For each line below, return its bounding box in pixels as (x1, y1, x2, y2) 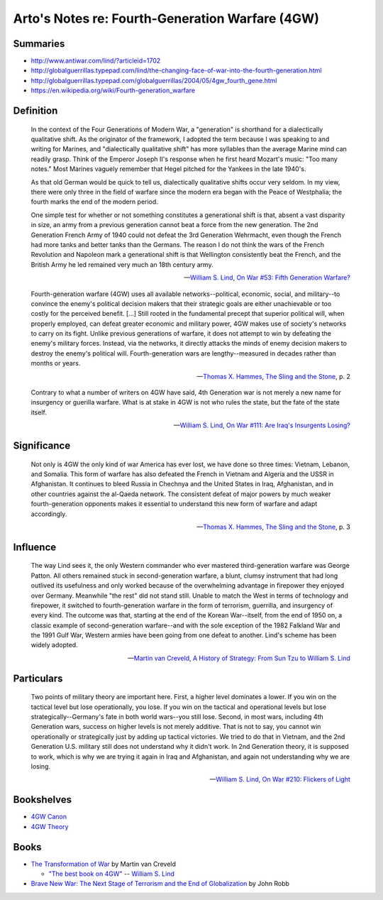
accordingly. (30, 510, 67, 518)
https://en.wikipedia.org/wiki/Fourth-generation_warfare (30, 86, 195, 95)
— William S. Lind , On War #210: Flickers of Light (209, 775, 350, 784)
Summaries (13, 38, 65, 50)
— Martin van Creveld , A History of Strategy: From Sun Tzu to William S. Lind (128, 654, 350, 662)
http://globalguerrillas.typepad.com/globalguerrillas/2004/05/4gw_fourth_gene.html (30, 76, 277, 84)
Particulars (13, 672, 63, 684)
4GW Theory (30, 822, 69, 830)
